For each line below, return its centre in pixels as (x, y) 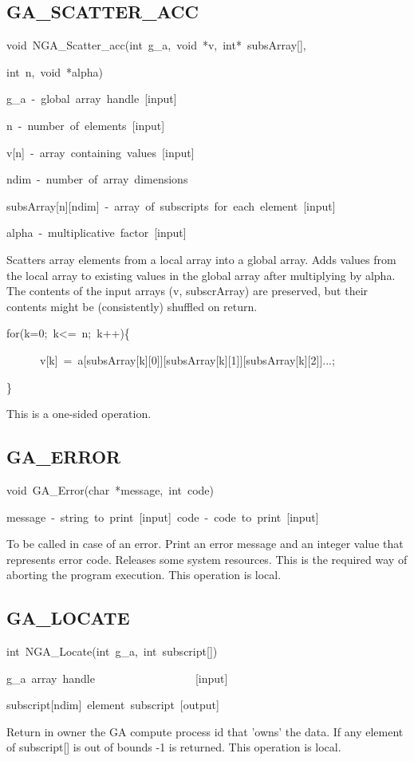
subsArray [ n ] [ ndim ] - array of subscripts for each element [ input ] (171, 205)
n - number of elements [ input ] (86, 125)
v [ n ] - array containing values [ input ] (101, 152)
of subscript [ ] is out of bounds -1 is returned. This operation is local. (174, 747)
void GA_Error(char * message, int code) (110, 489)
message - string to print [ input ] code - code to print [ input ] (163, 517)
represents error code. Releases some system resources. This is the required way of (207, 559)
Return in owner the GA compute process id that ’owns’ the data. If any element (205, 731)
